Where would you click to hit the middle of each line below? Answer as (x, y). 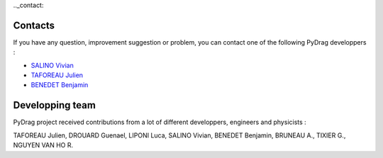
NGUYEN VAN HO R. (43, 145)
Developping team (54, 105)
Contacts (34, 25)
